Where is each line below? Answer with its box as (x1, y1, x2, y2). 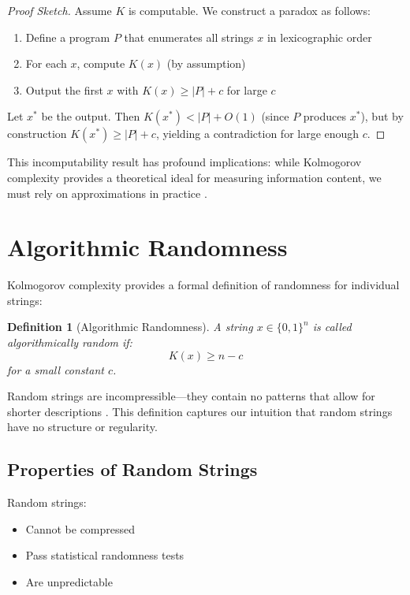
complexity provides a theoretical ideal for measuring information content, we (7, 169, 382, 185)
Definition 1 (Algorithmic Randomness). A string (7, 318, 253, 335)
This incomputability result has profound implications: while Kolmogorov (7, 154, 362, 170)
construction (7, 125, 67, 142)
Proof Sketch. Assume (7, 2, 112, 18)
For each (25, 55, 67, 72)
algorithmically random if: (7, 334, 132, 351)
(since (261, 108, 289, 125)
